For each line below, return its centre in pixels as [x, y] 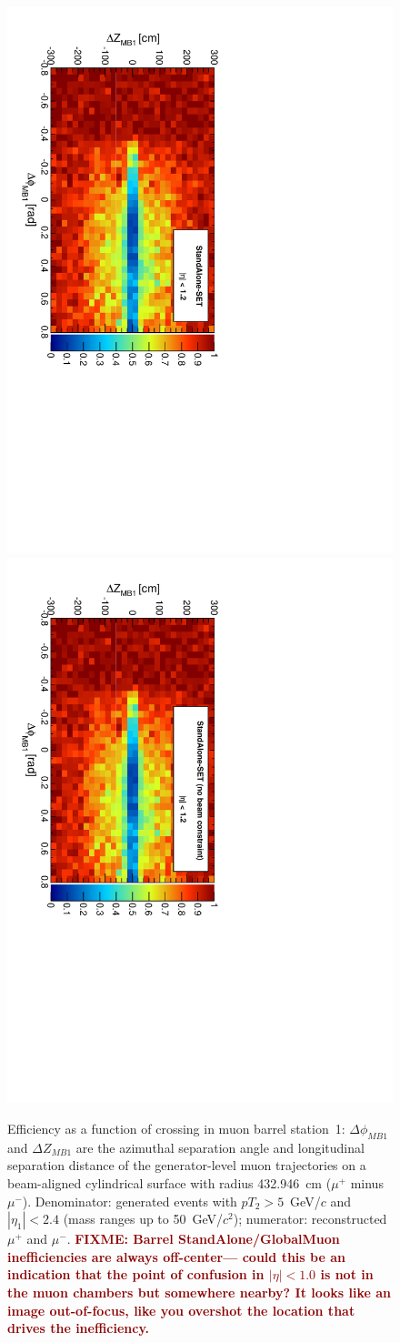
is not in [347, 1274]
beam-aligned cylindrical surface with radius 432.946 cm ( [170, 1183]
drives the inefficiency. [79, 1328]
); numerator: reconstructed [310, 1219]
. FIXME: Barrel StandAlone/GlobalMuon [203, 1239]
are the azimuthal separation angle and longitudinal [220, 1147]
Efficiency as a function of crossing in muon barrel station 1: [176, 1129]
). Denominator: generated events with [130, 1201]
